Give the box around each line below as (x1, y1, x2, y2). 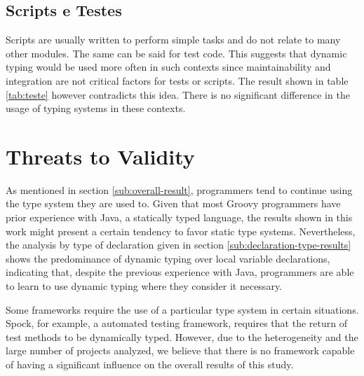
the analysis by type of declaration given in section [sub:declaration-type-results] (6, 237, 351, 252)
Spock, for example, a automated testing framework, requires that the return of (6, 316, 347, 330)
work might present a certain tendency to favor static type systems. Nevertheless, (6, 223, 356, 238)
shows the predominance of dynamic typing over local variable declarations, (6, 251, 330, 265)
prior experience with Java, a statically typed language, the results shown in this (6, 210, 353, 225)
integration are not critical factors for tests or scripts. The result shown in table (6, 73, 349, 88)
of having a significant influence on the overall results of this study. (6, 357, 294, 372)
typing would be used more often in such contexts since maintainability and (6, 60, 331, 74)
